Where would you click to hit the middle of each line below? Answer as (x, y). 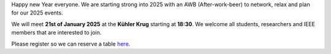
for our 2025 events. (37, 13)
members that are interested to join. (56, 33)
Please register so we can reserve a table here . (71, 44)
